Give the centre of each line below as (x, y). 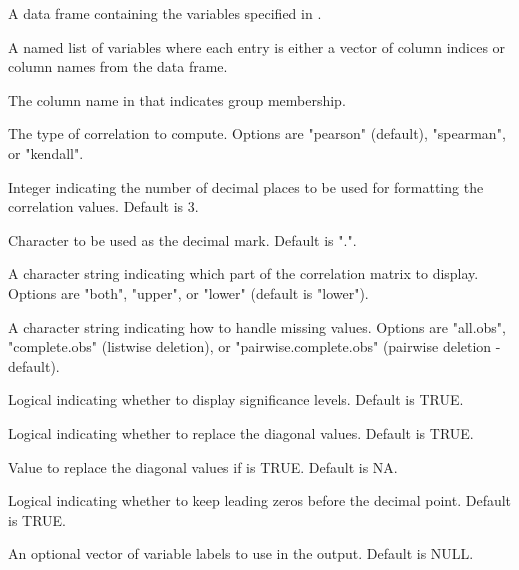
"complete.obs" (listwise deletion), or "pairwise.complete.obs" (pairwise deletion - (254, 346)
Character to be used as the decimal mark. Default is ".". (182, 239)
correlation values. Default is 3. (103, 206)
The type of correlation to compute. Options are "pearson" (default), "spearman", (257, 133)
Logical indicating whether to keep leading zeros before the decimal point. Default (260, 500)
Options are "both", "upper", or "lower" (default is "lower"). (188, 292)
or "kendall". (46, 152)
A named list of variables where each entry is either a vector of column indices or (257, 46)
